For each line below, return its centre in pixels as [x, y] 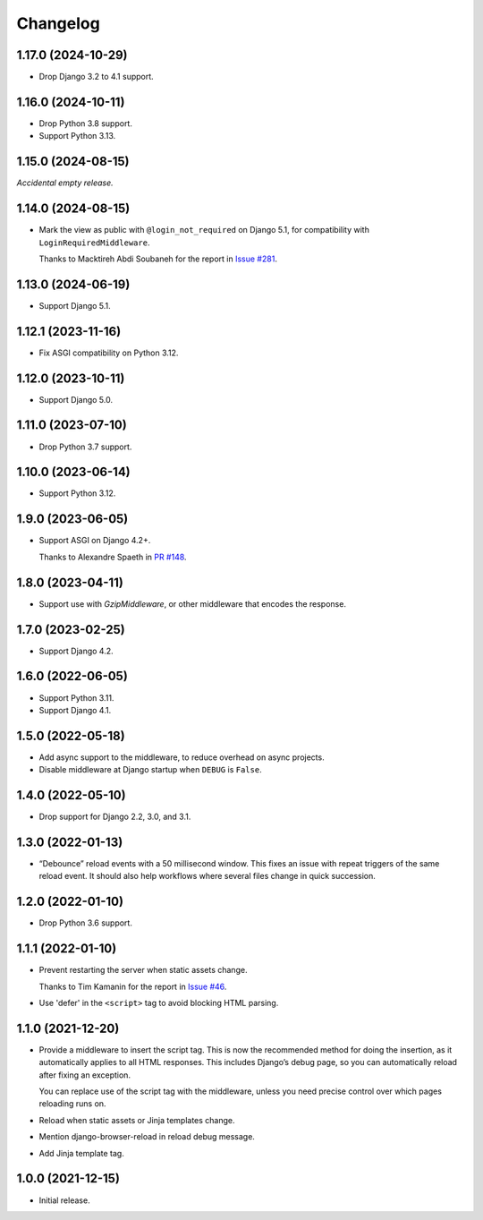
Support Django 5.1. [75, 305]
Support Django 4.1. [75, 710]
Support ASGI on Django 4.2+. [95, 541]
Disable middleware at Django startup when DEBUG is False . [151, 770]
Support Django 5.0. [76, 399]
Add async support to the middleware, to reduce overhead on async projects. [182, 757]
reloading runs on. [72, 1104]
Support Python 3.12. [77, 493]
